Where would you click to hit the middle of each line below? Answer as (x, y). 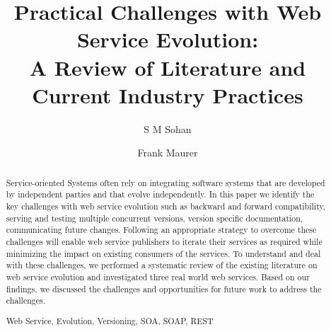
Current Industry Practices (168, 95)
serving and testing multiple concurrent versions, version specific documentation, (155, 218)
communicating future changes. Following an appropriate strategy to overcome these (161, 230)
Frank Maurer (168, 153)
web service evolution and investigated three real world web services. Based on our (158, 276)
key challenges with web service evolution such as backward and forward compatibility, (166, 206)
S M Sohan (168, 128)
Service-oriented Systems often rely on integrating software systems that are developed (165, 182)
